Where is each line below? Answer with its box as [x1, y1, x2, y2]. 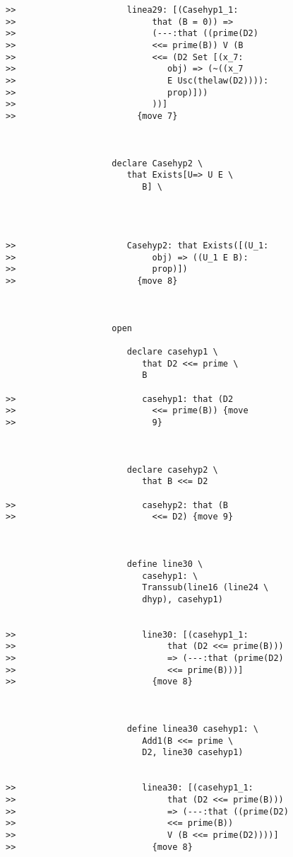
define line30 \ [126, 558, 203, 569]
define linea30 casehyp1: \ [126, 724, 258, 735]
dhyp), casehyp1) [142, 594, 223, 604]
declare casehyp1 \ [126, 347, 218, 357]
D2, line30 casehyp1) [142, 747, 244, 758]
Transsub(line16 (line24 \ [142, 582, 269, 593]
